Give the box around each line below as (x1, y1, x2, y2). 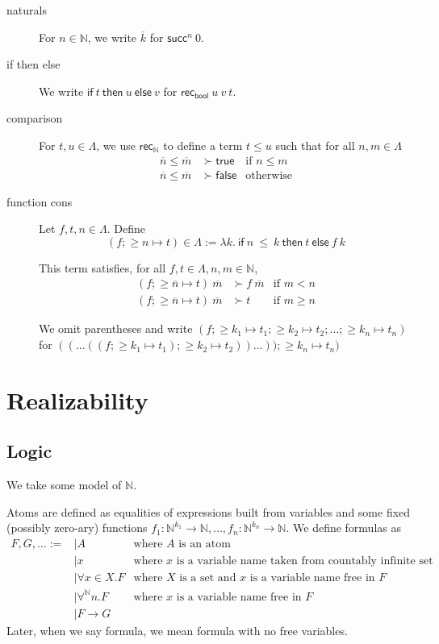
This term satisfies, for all (39, 259, 166, 276)
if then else (6, 56, 61, 73)
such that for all (275, 136, 355, 153)
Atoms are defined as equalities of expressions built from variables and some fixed (6, 503, 411, 520)
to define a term (163, 136, 243, 153)
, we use (96, 136, 136, 153)
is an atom (178, 538, 231, 551)
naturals (6, 2, 47, 18)
